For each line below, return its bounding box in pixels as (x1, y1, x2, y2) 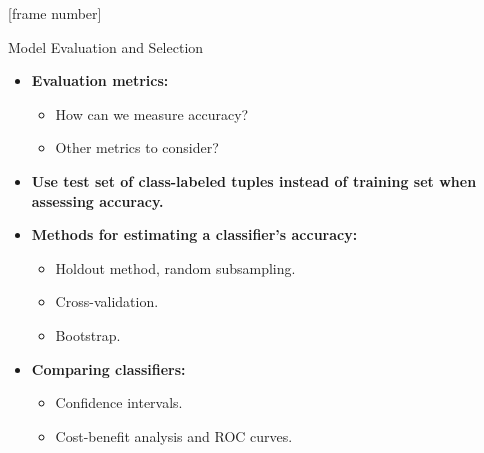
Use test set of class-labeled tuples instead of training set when (31, 170, 477, 191)
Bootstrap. (55, 324, 121, 345)
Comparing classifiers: (31, 358, 186, 379)
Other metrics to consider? (55, 137, 219, 158)
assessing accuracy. (31, 190, 164, 211)
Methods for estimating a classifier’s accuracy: (31, 224, 358, 245)
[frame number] (8, 3, 102, 23)
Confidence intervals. (55, 392, 183, 413)
